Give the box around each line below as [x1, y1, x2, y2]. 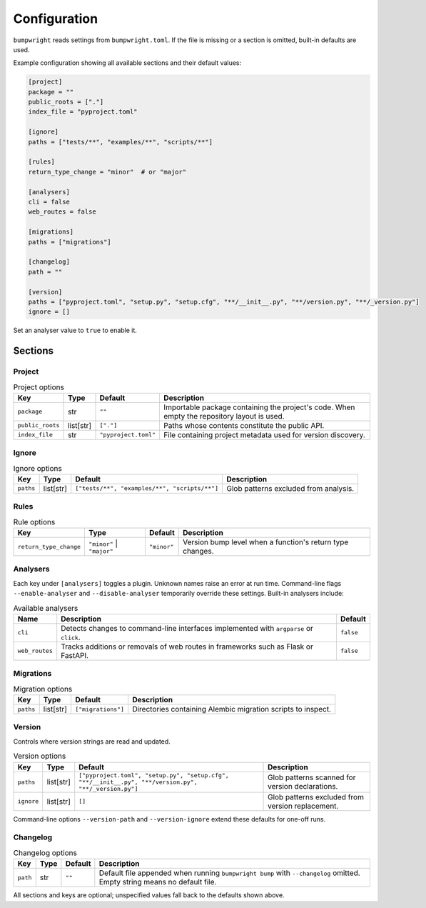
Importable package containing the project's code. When [163, 402, 355, 412]
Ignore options [13, 463, 62, 473]
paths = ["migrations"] [28, 238, 112, 246]
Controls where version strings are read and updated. [13, 737, 171, 746]
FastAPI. [61, 650, 89, 660]
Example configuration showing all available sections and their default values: [13, 59, 242, 67]
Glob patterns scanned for [268, 772, 356, 782]
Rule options [13, 517, 56, 527]
